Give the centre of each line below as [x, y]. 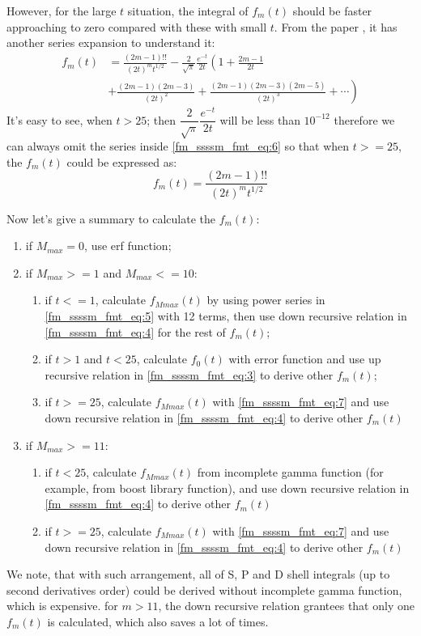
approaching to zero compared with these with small [137, 26]
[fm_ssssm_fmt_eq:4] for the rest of [135, 331]
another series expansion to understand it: [111, 42]
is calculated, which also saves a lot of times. [158, 621]
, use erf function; [128, 246]
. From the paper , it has [336, 26]
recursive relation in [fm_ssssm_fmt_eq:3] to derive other [189, 374]
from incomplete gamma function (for [290, 472]
